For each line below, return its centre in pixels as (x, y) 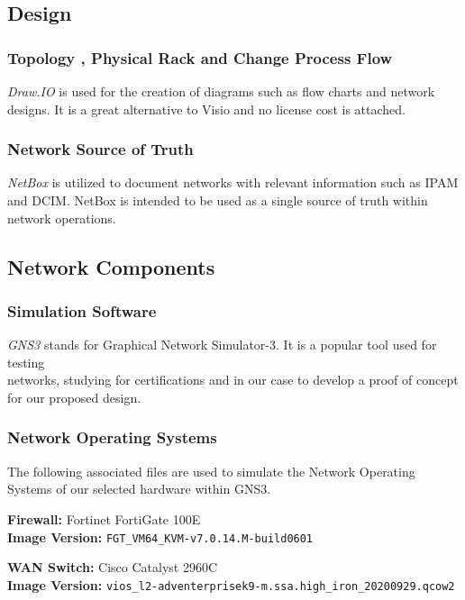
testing (26, 362)
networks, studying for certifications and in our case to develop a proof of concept (233, 380)
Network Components (111, 266)
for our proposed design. (74, 397)
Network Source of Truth (100, 149)
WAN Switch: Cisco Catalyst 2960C (113, 567)
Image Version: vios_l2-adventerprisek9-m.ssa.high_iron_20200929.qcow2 (231, 584)
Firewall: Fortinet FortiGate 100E (104, 518)
